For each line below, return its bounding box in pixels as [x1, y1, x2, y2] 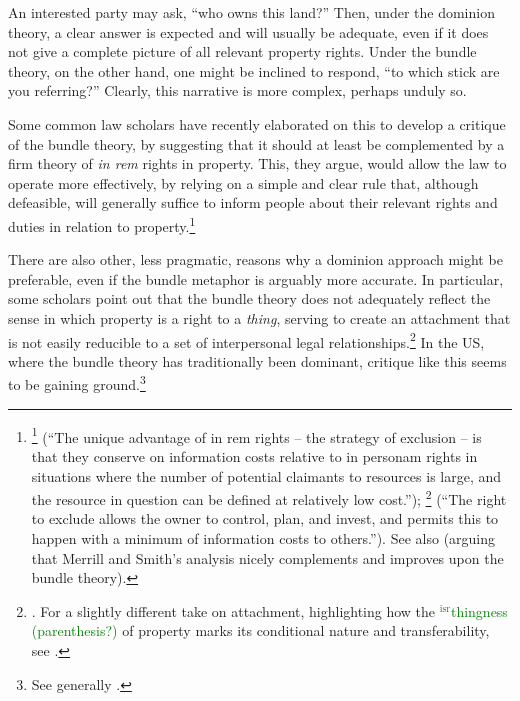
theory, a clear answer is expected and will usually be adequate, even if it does [8, 21, 489, 42]
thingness [450, 600, 508, 621]
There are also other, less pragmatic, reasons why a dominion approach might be [8, 249, 503, 270]
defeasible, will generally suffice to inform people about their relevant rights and [8, 192, 498, 213]
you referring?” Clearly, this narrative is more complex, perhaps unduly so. [8, 80, 467, 101]
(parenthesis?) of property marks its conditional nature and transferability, [31, 620, 490, 641]
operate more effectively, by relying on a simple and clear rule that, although [8, 172, 479, 193]
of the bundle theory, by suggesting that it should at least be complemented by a [8, 133, 505, 154]
